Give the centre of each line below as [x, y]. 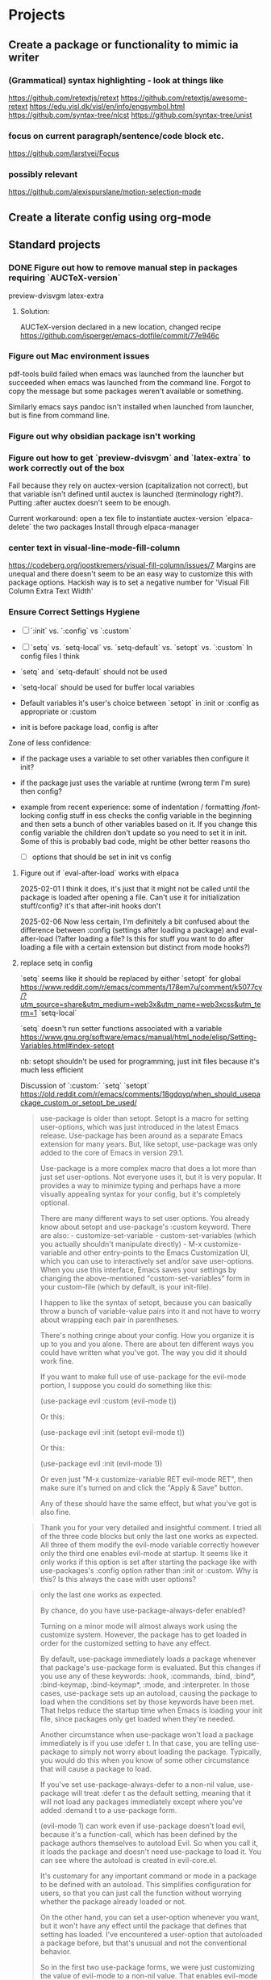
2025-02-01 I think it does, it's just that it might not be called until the [135, 888]
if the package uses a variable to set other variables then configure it [135, 758]
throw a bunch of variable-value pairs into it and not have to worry [150, 1311]
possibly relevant [43, 174]
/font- [251, 807]
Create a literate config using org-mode [110, 217]
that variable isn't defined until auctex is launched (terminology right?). [126, 494]
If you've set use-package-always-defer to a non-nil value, [138, 1784]
